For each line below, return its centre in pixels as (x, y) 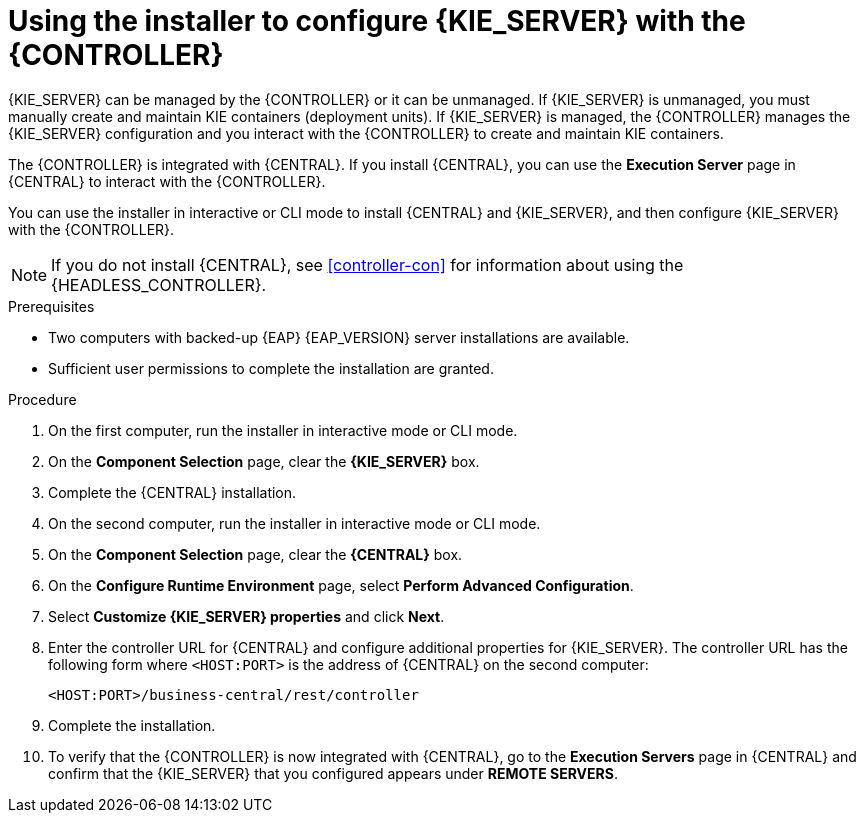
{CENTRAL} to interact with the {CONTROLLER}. (167, 181)
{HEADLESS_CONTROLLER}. (159, 284)
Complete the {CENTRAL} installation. (172, 492)
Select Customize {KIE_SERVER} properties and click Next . (246, 616)
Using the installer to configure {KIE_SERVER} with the (377, 21)
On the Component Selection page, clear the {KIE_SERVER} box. (264, 461)
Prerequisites (51, 306)
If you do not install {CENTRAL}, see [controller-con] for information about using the (367, 264)
